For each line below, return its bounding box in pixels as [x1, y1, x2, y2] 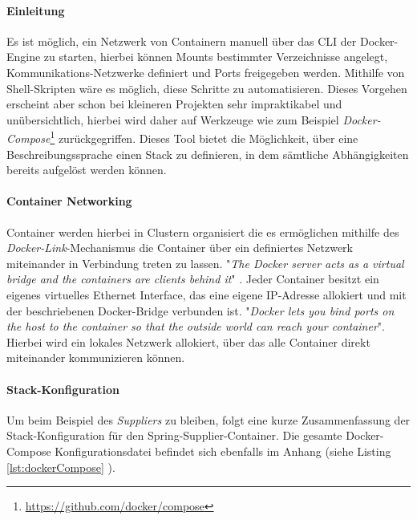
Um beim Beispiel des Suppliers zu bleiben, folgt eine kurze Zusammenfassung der [6, 411, 411, 428]
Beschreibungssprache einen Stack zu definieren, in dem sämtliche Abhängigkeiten [6, 145, 409, 162]
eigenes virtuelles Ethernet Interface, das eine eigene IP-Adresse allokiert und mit [6, 286, 407, 303]
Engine [6, 48, 41, 65]
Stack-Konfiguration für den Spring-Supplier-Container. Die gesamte [6, 427, 342, 444]
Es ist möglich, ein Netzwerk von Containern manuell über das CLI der [6, 32, 357, 49]
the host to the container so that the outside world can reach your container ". [6, 318, 385, 335]
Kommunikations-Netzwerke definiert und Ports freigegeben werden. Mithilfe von [6, 63, 405, 80]
